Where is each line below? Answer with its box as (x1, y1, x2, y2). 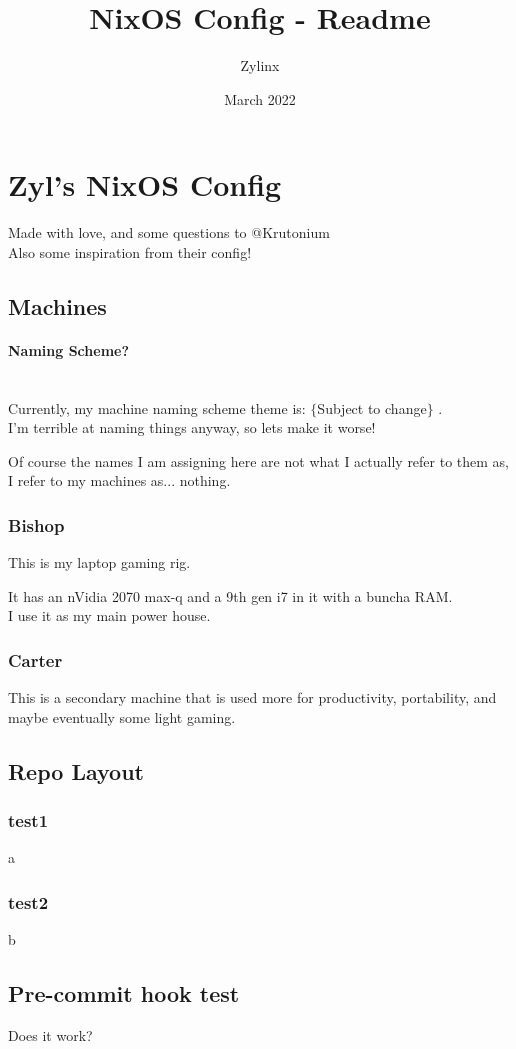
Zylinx (240, 55, 280, 76)
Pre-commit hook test (8, 978, 240, 1009)
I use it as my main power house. (8, 605, 211, 626)
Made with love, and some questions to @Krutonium (8, 222, 330, 243)
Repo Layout (8, 755, 144, 786)
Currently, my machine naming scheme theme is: (8, 397, 306, 418)
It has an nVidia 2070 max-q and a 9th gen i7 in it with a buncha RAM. (8, 585, 453, 606)
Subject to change (317, 397, 427, 418)
